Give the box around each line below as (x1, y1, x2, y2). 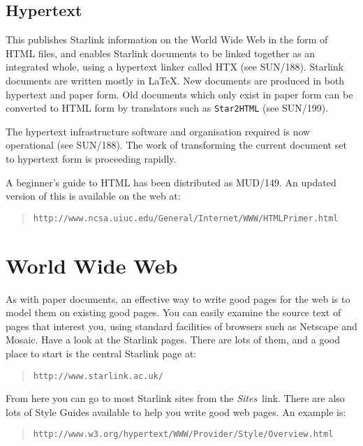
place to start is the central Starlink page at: (6, 345, 197, 360)
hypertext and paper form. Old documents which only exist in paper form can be (6, 87, 353, 101)
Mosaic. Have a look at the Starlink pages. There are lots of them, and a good (6, 332, 341, 347)
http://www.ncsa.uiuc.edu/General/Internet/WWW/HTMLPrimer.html (33, 213, 339, 223)
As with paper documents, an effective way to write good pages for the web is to (6, 291, 350, 306)
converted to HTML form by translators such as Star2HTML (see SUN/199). (6, 101, 329, 115)
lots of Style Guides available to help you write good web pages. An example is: (6, 404, 346, 419)
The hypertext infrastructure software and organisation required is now (6, 124, 311, 138)
